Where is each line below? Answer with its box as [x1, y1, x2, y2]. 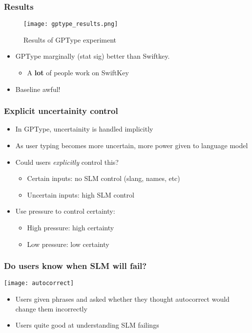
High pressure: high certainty [27, 222, 114, 233]
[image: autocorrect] [4, 280, 74, 287]
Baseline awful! [15, 84, 61, 94]
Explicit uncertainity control [4, 105, 118, 117]
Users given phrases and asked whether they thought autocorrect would [15, 294, 230, 304]
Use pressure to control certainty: [15, 206, 115, 216]
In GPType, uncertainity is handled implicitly [15, 124, 153, 134]
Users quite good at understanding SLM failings [15, 320, 159, 330]
